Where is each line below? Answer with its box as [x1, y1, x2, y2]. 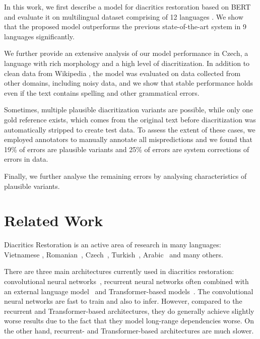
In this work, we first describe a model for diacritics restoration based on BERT [4, 2, 251, 12]
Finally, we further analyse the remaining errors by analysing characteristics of [4, 170, 247, 181]
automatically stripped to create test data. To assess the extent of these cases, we [4, 124, 255, 134]
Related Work [4, 210, 103, 231]
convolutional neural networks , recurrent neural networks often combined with [4, 276, 249, 286]
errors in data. [4, 154, 48, 164]
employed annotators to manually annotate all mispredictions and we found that [4, 134, 253, 145]
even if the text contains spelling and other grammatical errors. [4, 87, 200, 98]
